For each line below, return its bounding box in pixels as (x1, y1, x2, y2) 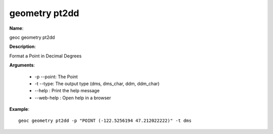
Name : (9, 25, 24, 31)
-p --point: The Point (34, 74, 78, 80)
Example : (9, 106, 30, 112)
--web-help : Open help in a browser (34, 95, 111, 101)
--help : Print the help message (34, 88, 100, 94)
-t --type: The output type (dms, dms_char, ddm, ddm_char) (34, 81, 160, 87)
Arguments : (9, 62, 35, 68)
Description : (9, 43, 36, 50)
